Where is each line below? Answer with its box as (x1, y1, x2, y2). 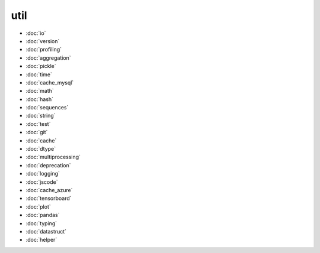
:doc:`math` (25, 87, 55, 95)
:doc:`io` (25, 30, 46, 37)
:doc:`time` (25, 71, 53, 78)
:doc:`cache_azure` (25, 186, 73, 193)
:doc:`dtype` (25, 145, 56, 153)
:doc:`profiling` (25, 46, 62, 53)
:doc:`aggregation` (25, 54, 71, 61)
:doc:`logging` (25, 170, 60, 177)
